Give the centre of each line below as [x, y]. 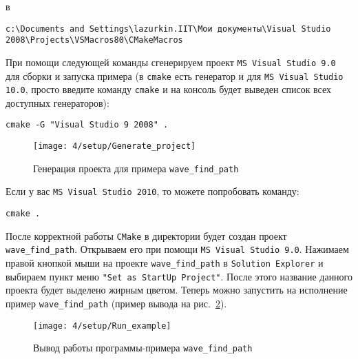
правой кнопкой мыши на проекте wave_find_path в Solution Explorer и [165, 263]
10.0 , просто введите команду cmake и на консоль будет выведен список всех [169, 89]
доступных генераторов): [57, 102]
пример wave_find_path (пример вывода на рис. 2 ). [116, 303]
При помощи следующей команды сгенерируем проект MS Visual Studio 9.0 [171, 62]
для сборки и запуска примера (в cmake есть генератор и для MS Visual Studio [175, 75]
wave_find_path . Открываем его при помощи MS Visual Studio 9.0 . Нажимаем [177, 249]
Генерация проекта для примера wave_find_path [136, 168]
